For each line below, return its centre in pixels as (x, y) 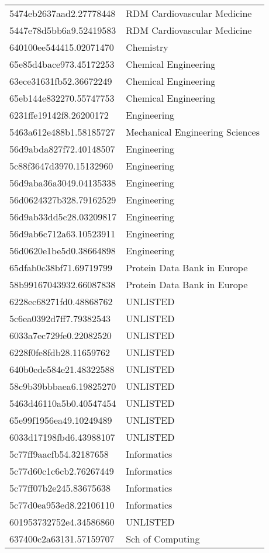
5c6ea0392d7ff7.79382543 (60, 318)
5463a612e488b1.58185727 (62, 132)
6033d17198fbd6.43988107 (62, 437)
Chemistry (147, 47)
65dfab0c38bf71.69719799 (61, 267)
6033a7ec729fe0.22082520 (61, 335)
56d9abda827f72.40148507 (62, 149)
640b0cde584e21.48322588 (62, 369)
